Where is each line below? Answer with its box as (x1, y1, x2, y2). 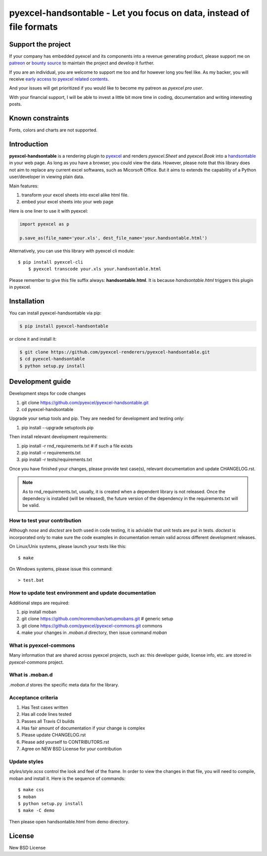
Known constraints (9, 114, 69, 123)
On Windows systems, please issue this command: (9, 566, 113, 572)
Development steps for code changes (9, 391, 86, 397)
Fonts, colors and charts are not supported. (9, 127, 98, 133)
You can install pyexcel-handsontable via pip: (9, 310, 101, 316)
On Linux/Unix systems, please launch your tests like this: (9, 543, 127, 549)
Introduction (9, 140, 48, 148)
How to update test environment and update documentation (9, 589, 156, 596)
